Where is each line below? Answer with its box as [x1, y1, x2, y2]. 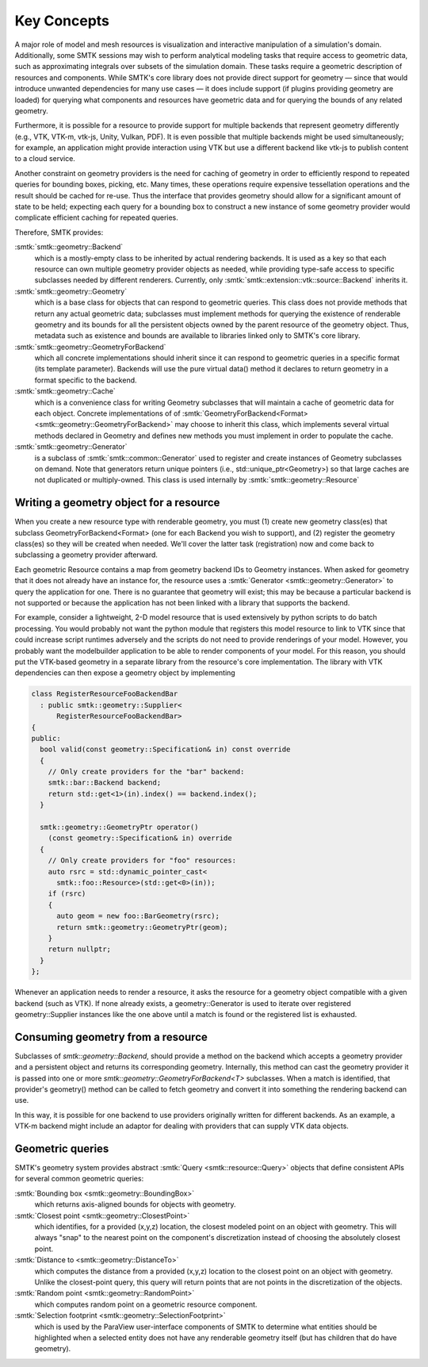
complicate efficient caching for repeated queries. [14, 213, 178, 222]
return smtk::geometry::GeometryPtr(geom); [56, 923, 228, 931]
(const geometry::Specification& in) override [48, 834, 233, 843]
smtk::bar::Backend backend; [48, 778, 162, 787]
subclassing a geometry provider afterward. [14, 550, 159, 559]
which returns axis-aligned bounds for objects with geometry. [34, 1200, 237, 1209]
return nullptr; [48, 945, 111, 954]
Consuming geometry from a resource [14, 1030, 208, 1043]
